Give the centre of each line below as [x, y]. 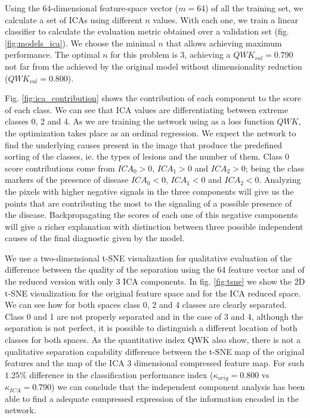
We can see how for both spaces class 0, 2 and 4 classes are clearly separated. [146, 305]
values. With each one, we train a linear [226, 19]
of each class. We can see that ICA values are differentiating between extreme [147, 109]
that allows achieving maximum [224, 43]
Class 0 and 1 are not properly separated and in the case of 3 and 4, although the [154, 316]
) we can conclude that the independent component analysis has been [178, 387]
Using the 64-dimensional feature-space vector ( [92, 8]
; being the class [275, 168]
